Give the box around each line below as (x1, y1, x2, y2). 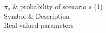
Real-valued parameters (4, 20, 74, 30)
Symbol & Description (4, 11, 70, 21)
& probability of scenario (13, 1, 87, 11)
